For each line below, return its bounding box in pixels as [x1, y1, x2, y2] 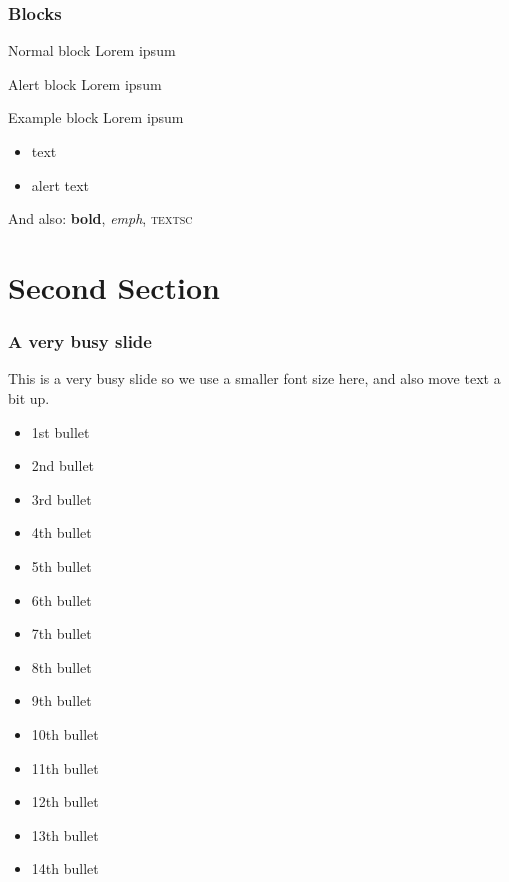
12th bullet [31, 791, 99, 812]
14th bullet [31, 858, 99, 879]
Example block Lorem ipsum [8, 107, 184, 128]
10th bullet [31, 723, 99, 744]
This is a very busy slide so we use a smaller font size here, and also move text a [8, 368, 501, 389]
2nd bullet [31, 455, 95, 476]
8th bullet [31, 656, 92, 677]
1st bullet [31, 421, 90, 442]
